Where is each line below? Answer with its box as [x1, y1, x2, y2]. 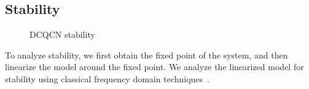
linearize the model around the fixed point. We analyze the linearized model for [5, 60, 304, 73]
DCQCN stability [29, 28, 95, 41]
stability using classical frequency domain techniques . [5, 72, 209, 85]
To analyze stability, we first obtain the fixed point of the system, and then [5, 48, 288, 61]
